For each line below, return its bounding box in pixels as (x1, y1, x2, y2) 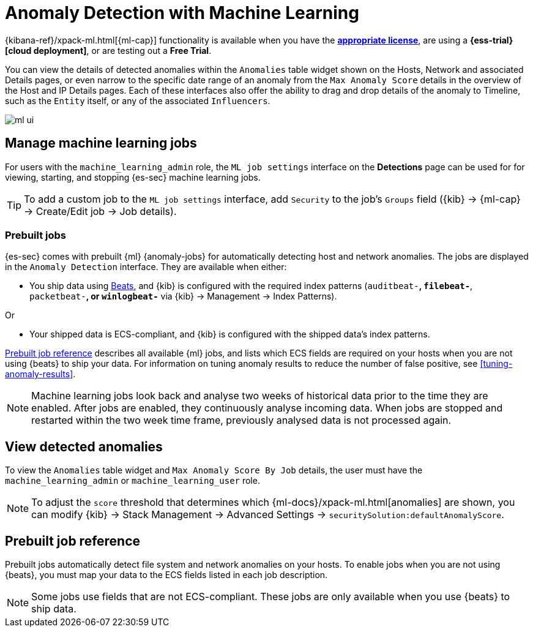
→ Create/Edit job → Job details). (24, 205, 177, 217)
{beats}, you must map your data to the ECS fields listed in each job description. (5, 570, 328, 581)
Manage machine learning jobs (5, 135, 197, 151)
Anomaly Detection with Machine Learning (5, 2, 359, 23)
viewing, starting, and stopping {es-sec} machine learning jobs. (5, 171, 261, 182)
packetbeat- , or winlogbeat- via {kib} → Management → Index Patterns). (29, 291, 337, 302)
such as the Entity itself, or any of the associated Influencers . (5, 95, 270, 106)
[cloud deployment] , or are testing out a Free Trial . (5, 45, 212, 56)
